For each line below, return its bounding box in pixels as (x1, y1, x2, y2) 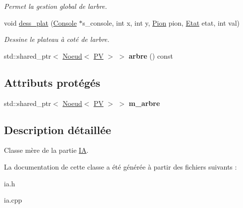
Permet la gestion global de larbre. (4, 1, 107, 11)
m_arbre (129, 98, 160, 108)
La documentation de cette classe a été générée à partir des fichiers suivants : (4, 161, 237, 172)
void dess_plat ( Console (4, 17, 77, 28)
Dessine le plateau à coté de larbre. (4, 34, 109, 44)
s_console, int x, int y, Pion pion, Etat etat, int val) (82, 17, 240, 28)
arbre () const (129, 50, 173, 61)
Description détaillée (4, 122, 111, 137)
